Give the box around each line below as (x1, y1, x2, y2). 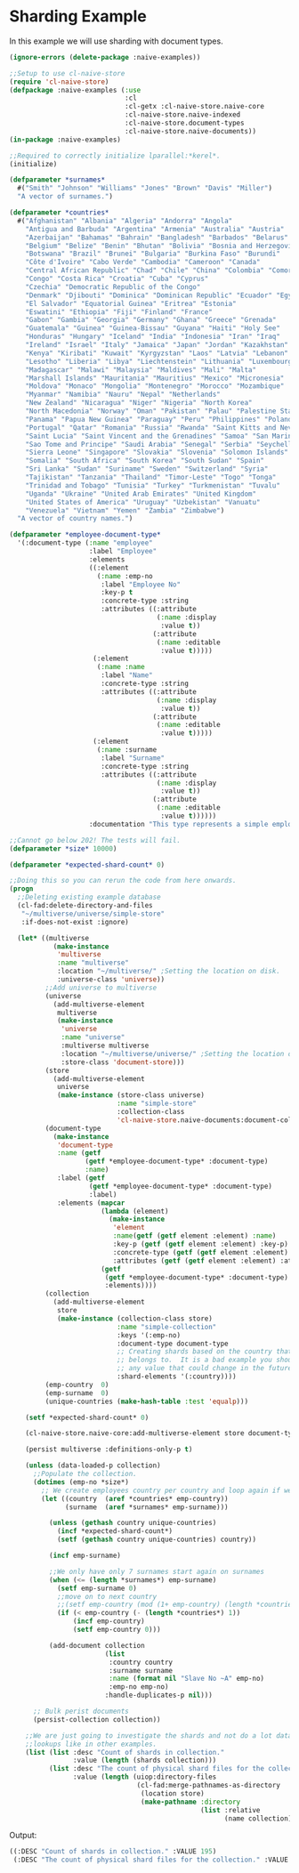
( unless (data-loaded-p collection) (25, 1461, 162, 1470)
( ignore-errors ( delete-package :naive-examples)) (9, 52, 201, 61)
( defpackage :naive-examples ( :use (9, 85, 141, 94)
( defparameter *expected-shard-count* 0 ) (9, 860, 166, 869)
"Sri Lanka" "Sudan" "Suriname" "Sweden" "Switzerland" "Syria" (25, 464, 269, 473)
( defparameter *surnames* (9, 175, 105, 184)
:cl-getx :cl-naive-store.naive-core (124, 102, 265, 111)
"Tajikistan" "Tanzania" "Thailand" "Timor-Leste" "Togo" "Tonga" (25, 473, 277, 482)
